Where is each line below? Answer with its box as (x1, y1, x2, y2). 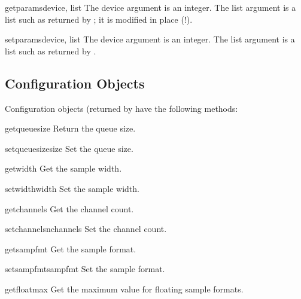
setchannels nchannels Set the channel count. (5, 222, 167, 235)
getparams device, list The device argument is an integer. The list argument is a (5, 1, 296, 13)
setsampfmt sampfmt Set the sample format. (5, 263, 165, 275)
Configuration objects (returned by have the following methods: (5, 102, 238, 114)
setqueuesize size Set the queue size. (5, 142, 133, 154)
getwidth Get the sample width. (5, 162, 122, 175)
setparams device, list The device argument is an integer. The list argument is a (5, 33, 295, 45)
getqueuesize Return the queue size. (5, 122, 136, 135)
